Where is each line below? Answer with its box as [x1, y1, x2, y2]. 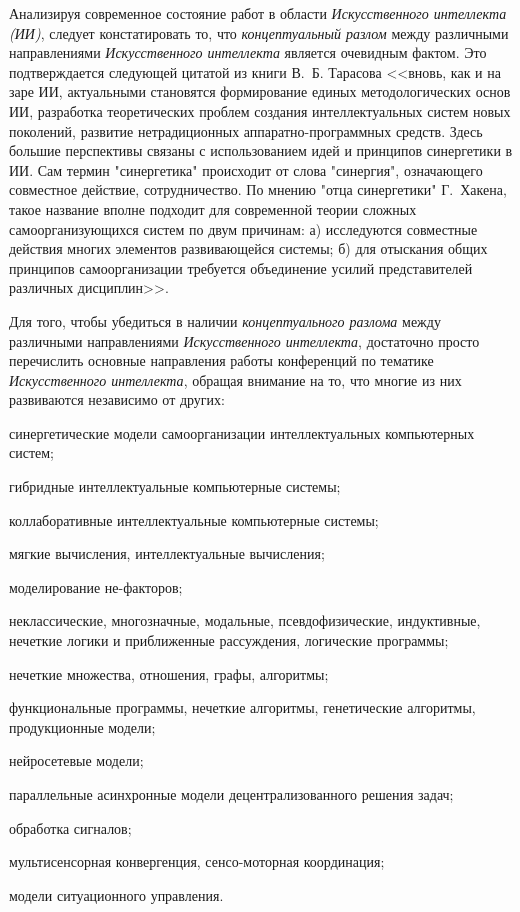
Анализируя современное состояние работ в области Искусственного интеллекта [9, 3, 507, 23]
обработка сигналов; [9, 817, 132, 838]
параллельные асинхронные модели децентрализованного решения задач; [9, 784, 454, 804]
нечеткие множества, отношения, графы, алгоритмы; [9, 663, 329, 684]
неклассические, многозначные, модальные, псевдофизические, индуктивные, [9, 610, 481, 631]
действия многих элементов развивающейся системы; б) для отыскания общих [9, 238, 488, 259]
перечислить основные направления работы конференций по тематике [9, 350, 434, 371]
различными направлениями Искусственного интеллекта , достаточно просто [9, 330, 480, 351]
